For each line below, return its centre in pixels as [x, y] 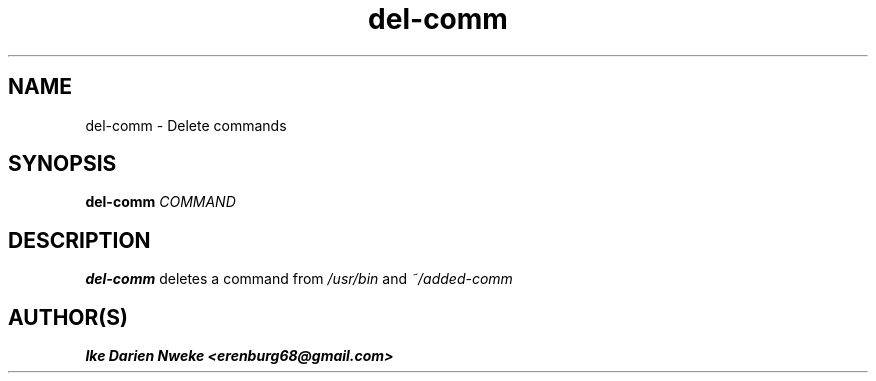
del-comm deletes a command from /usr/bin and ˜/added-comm [299, 279]
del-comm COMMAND [160, 202]
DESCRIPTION [79, 240]
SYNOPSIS [62, 164]
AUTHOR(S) [68, 317]
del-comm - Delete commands [186, 125]
